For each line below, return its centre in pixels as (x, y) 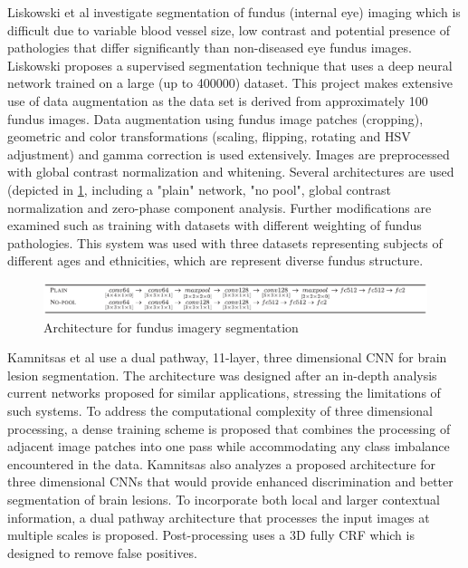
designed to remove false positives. (102, 552)
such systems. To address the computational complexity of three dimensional (220, 411)
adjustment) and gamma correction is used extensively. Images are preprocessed (229, 154)
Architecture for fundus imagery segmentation (171, 327)
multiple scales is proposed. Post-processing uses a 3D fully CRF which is (211, 535)
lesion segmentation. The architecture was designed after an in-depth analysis (222, 375)
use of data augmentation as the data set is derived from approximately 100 (218, 100)
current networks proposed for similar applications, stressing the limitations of (224, 393)
